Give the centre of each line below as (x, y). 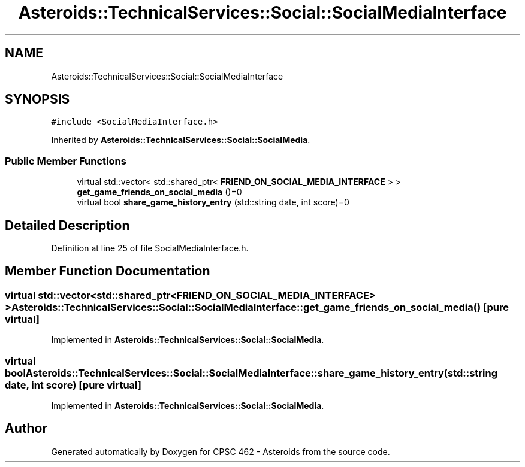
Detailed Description (67, 225)
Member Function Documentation (108, 271)
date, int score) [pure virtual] (73, 385)
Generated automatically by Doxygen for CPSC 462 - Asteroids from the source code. (221, 451)
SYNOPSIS (37, 99)
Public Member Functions (66, 161)
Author (26, 429)
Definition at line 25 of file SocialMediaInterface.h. (150, 248)
